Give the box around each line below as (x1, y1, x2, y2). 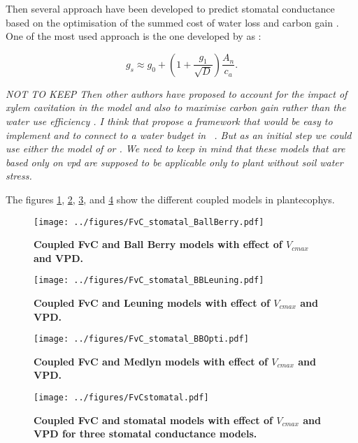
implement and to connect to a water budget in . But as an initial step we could (6, 127, 352, 142)
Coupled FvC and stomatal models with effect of (34, 412, 273, 427)
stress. (6, 168, 32, 183)
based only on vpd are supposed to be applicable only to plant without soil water (6, 154, 343, 169)
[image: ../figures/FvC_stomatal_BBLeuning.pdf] (34, 275, 264, 286)
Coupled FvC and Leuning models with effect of (34, 296, 270, 310)
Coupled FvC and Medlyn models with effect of (34, 354, 268, 368)
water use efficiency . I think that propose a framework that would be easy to (6, 113, 333, 128)
